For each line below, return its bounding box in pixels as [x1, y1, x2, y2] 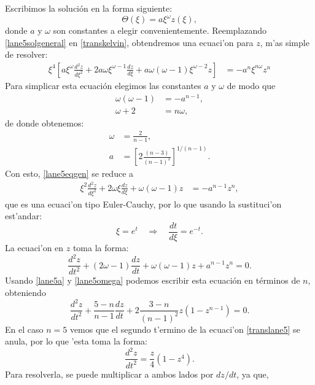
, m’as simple [260, 36, 309, 49]
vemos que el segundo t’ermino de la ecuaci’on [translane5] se [69, 322, 300, 335]
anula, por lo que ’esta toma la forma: [5, 335, 147, 348]
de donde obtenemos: [5, 116, 84, 129]
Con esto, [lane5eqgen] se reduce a [5, 167, 134, 180]
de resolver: [5, 48, 48, 61]
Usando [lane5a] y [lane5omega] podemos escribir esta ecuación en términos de [5, 274, 300, 287]
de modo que [227, 79, 276, 91]
